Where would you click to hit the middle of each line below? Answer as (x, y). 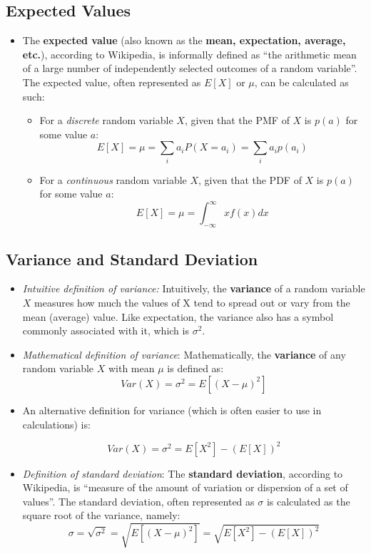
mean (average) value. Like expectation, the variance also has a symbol (178, 316)
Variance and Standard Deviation (132, 258)
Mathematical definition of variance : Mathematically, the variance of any (184, 354)
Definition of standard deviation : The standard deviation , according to (183, 473)
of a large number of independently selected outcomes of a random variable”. (190, 68)
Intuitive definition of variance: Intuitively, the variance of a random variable (194, 288)
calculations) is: (56, 424)
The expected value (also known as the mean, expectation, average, (184, 40)
